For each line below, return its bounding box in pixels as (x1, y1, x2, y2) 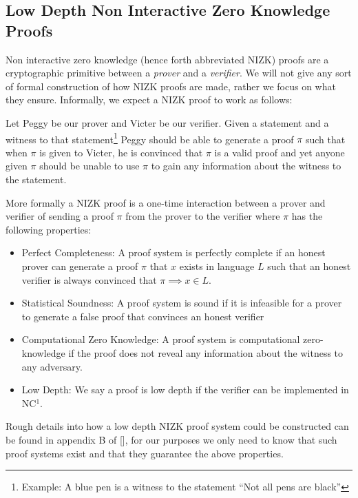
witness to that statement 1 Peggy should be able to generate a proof (6, 129, 294, 146)
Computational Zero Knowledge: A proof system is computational (21, 332, 300, 346)
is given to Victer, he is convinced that (39, 145, 203, 159)
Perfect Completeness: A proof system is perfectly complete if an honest (21, 245, 326, 260)
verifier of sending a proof (6, 209, 114, 223)
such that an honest (267, 258, 351, 273)
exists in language (179, 258, 255, 273)
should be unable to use (39, 158, 140, 173)
